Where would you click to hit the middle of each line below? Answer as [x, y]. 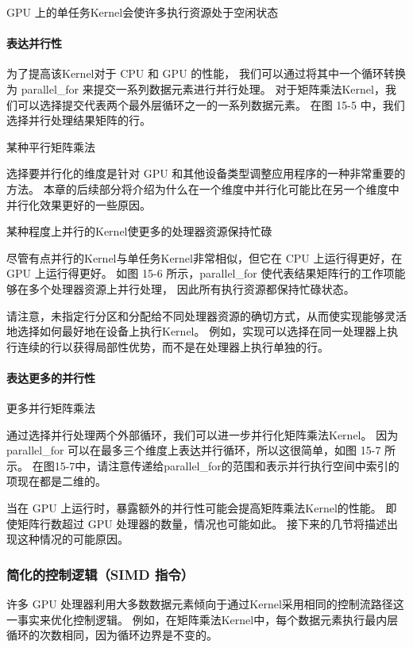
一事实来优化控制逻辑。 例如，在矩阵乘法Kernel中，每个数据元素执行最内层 [203, 619]
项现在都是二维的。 [56, 481]
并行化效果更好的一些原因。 [79, 204]
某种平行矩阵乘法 [51, 146]
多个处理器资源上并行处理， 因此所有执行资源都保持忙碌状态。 [191, 288]
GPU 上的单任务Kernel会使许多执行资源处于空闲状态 [143, 12]
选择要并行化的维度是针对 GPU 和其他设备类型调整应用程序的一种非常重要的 [206, 173]
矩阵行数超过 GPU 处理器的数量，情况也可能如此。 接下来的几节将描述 [202, 523]
